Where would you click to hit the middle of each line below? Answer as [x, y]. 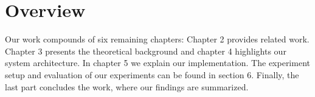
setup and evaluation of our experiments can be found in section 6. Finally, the [152, 74]
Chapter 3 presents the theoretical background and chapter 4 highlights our [146, 51]
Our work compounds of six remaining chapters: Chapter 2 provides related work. [157, 39]
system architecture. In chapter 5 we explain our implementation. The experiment [157, 63]
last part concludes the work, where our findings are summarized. [127, 86]
